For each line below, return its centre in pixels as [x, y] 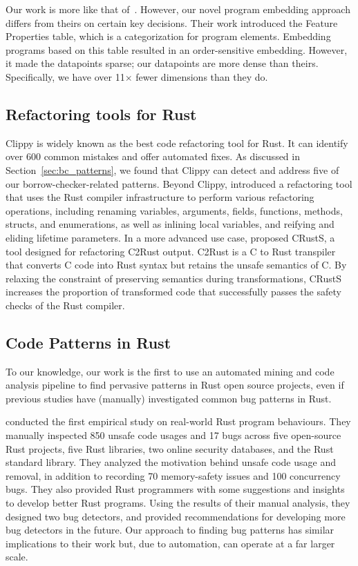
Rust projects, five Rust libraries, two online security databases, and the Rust [170, 448]
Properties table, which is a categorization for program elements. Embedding [168, 36]
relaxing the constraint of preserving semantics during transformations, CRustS [173, 278]
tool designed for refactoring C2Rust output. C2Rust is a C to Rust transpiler [171, 251]
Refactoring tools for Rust [101, 114]
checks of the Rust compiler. [65, 305]
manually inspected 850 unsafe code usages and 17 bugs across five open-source [173, 435]
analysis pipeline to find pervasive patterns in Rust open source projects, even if [175, 385]
